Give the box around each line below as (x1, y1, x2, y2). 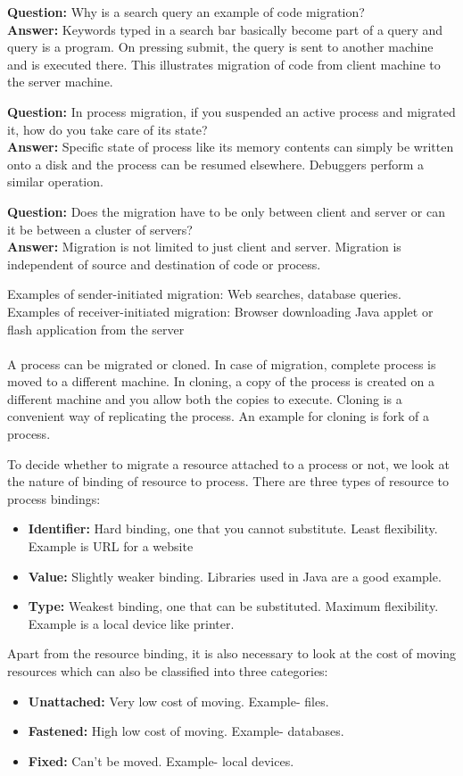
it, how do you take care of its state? (7, 120, 208, 138)
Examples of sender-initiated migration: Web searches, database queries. (7, 285, 401, 303)
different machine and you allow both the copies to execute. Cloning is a (7, 389, 402, 408)
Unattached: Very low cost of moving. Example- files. (28, 691, 329, 710)
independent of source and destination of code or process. (7, 254, 321, 273)
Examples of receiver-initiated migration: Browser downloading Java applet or (7, 301, 434, 320)
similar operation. (7, 172, 103, 191)
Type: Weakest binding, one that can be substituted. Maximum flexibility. (28, 597, 439, 615)
